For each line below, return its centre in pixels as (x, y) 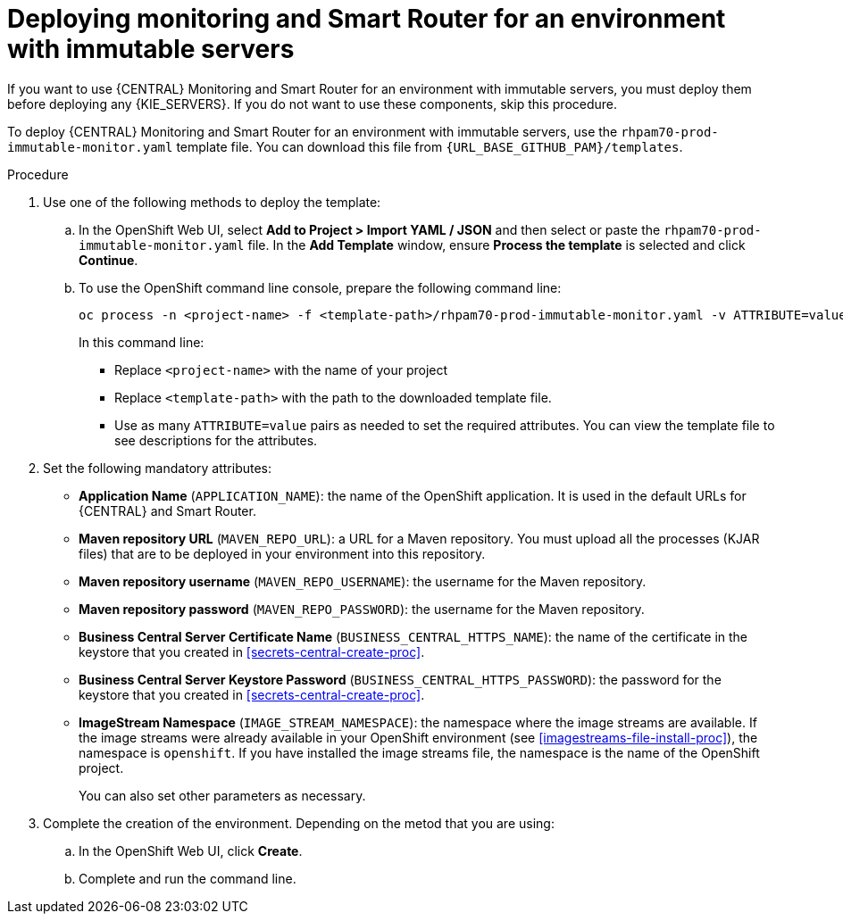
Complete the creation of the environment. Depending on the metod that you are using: (299, 823)
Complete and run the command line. (188, 878)
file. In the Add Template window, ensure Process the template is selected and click (497, 245)
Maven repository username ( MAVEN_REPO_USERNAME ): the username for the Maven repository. (363, 581)
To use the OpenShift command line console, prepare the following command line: (320, 287)
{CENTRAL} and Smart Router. (167, 510)
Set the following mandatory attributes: (158, 468)
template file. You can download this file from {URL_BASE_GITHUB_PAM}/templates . (430, 146)
